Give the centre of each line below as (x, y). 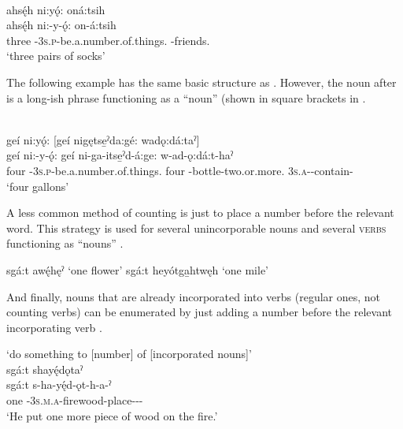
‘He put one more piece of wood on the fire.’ (112, 415)
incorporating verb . (54, 327)
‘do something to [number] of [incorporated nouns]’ (129, 354)
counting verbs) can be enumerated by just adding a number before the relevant (199, 312)
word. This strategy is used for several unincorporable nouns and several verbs (196, 228)
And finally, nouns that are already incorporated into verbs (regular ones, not (194, 296)
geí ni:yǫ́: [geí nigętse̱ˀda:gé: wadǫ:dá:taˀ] (103, 139)
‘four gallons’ (38, 186)
